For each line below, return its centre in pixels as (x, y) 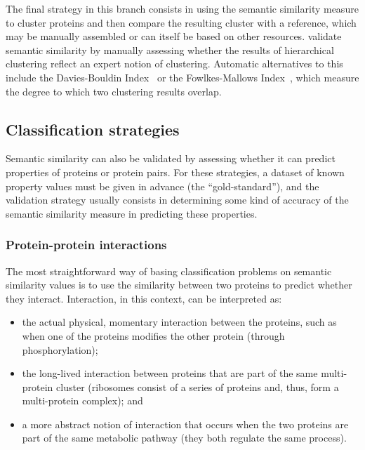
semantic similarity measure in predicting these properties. (132, 213)
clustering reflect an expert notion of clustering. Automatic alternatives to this (174, 64)
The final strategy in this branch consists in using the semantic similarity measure (182, 8)
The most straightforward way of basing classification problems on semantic (169, 271)
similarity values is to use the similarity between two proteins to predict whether (179, 285)
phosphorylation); (60, 349)
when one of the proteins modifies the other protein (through (153, 335)
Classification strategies (93, 129)
